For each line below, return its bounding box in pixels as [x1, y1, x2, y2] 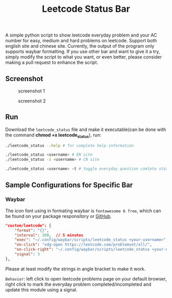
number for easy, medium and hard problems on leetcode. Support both [5, 38, 157, 44]
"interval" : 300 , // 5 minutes [14, 232, 83, 238]
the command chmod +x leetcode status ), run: [5, 132, 101, 139]
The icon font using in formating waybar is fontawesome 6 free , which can [5, 208, 161, 214]
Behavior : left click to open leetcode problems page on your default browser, [5, 275, 167, 282]
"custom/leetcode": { [5, 223, 52, 228]
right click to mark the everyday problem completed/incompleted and [5, 281, 152, 287]
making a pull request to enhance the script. [5, 60, 98, 66]
